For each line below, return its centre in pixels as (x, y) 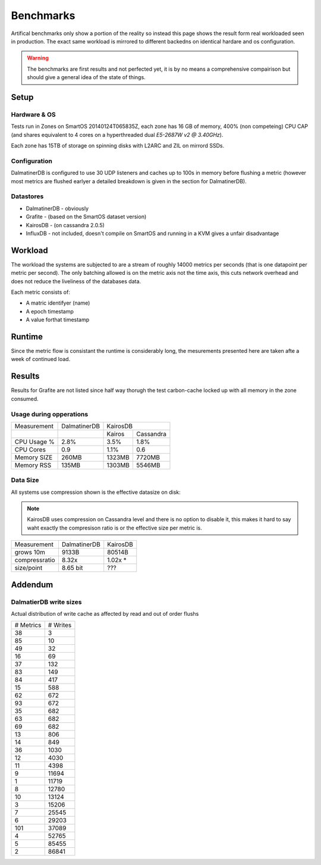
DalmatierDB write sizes (46, 602)
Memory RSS (33, 465)
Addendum (32, 584)
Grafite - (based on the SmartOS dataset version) (86, 217)
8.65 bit (72, 568)
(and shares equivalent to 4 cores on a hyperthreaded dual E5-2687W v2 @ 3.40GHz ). (117, 134)
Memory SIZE (34, 457)
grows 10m (30, 552)
